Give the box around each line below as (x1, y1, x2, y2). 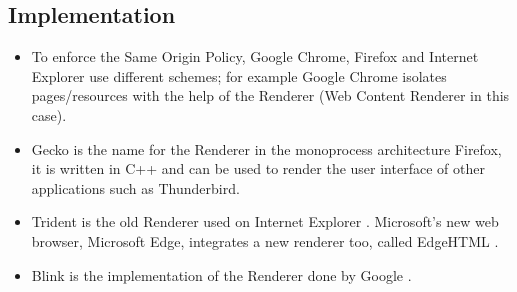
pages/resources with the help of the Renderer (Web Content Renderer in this (31, 85, 510, 106)
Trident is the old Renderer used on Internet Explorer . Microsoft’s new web (31, 211, 499, 232)
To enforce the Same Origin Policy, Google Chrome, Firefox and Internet (31, 46, 479, 67)
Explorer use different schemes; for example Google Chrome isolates (31, 65, 447, 86)
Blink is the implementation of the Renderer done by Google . (31, 264, 412, 285)
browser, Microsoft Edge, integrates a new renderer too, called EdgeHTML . (31, 230, 499, 251)
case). (31, 104, 67, 125)
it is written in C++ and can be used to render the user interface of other (31, 158, 485, 179)
